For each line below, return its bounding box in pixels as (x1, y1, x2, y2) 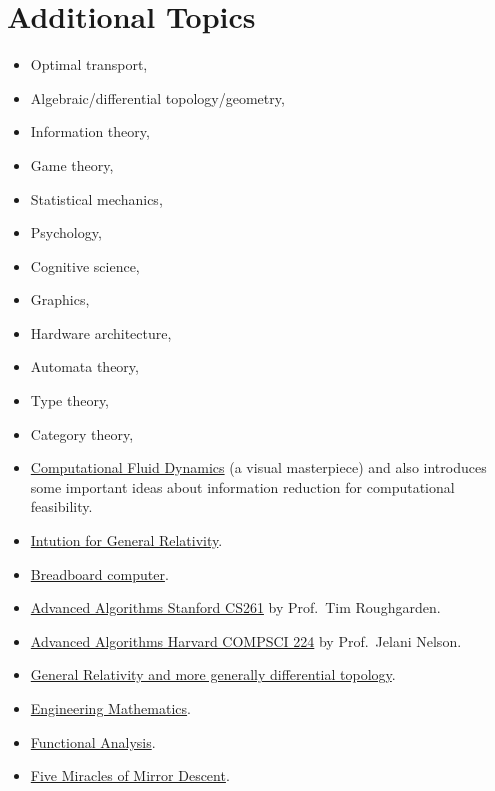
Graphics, (30, 289, 90, 310)
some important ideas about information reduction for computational (30, 476, 455, 497)
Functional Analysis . (30, 731, 156, 752)
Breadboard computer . (30, 563, 169, 584)
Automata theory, (30, 356, 139, 377)
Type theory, (30, 390, 110, 411)
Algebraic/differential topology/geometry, (30, 87, 285, 108)
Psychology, (30, 222, 102, 243)
